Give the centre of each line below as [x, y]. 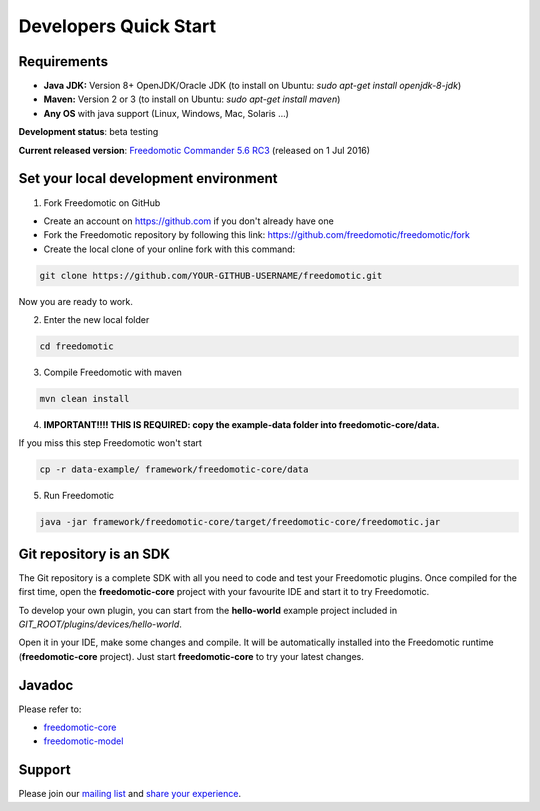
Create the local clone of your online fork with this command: [169, 249]
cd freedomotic [76, 346]
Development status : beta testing [88, 132]
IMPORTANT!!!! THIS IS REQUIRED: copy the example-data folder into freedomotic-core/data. [241, 424]
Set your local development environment [148, 178]
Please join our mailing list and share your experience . [130, 794]
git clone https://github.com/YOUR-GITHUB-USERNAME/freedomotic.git [211, 275]
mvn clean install [84, 399]
